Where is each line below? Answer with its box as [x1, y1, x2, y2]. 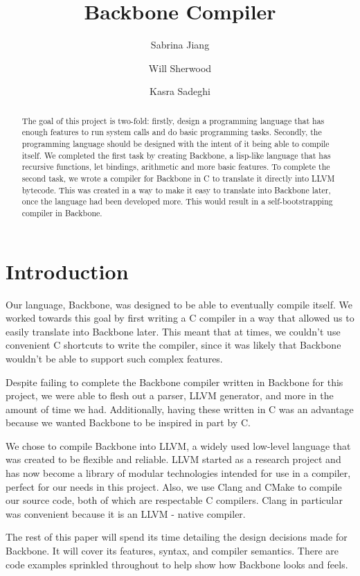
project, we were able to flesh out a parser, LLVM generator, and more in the [6, 388, 334, 403]
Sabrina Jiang [150, 37, 210, 52]
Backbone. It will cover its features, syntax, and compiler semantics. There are [6, 543, 339, 558]
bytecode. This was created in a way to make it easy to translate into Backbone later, [21, 184, 331, 195]
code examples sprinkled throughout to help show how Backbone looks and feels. [6, 557, 348, 571]
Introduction [6, 256, 129, 285]
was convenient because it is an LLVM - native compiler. [6, 506, 246, 521]
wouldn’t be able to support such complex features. [6, 351, 223, 365]
